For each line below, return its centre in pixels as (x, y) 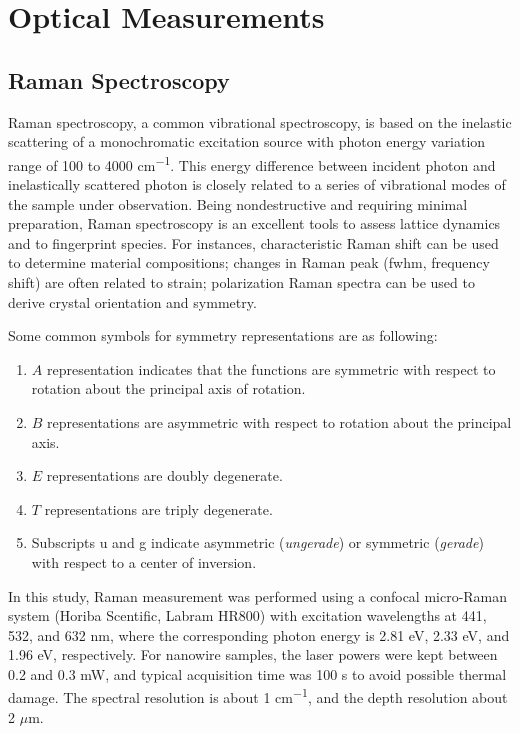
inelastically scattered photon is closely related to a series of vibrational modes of (257, 184)
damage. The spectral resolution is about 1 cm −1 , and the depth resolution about (258, 696)
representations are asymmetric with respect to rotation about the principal (279, 421)
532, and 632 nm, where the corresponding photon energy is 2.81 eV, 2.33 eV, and (259, 634)
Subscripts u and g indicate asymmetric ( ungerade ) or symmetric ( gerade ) (257, 542)
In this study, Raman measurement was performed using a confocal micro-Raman (258, 595)
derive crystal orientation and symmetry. (132, 301)
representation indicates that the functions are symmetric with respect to (271, 368)
